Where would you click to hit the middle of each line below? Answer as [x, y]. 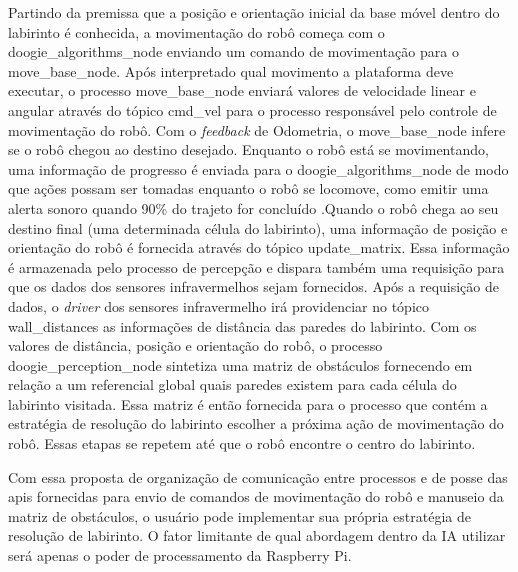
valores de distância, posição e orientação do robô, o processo [195, 345]
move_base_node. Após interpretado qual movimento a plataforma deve [231, 70]
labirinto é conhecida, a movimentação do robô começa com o [196, 31]
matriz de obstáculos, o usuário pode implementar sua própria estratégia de [240, 515]
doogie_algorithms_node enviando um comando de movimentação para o [233, 51]
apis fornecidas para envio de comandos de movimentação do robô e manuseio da [256, 496]
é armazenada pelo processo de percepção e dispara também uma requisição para [256, 266]
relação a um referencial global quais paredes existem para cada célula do [232, 384]
